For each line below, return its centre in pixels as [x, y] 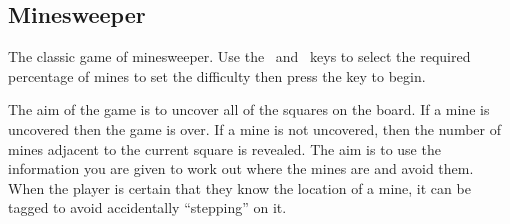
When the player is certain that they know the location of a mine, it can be [239, 187]
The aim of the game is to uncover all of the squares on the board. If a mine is [249, 109]
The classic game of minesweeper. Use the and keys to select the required [239, 56]
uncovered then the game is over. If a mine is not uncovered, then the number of [254, 128]
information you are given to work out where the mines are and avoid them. [241, 168]
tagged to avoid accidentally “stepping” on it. [147, 207]
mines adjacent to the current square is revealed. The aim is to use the [224, 148]
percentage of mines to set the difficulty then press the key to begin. [217, 75]
